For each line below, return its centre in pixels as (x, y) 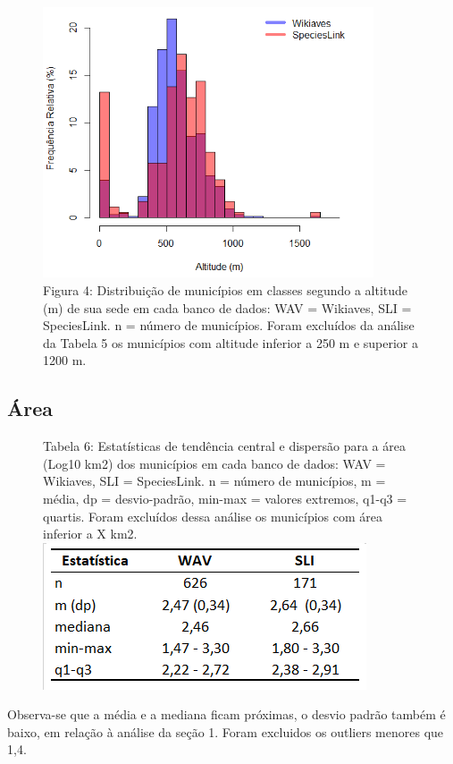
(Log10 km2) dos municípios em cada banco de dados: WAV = (214, 463)
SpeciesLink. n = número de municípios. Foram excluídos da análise (229, 325)
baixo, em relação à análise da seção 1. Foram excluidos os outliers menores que (226, 731)
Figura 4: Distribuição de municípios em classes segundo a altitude (226, 289)
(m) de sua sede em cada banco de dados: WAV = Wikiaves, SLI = (227, 307)
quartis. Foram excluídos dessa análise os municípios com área (213, 516)
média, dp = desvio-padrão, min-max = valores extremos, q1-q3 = (225, 498)
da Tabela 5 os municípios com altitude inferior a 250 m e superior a (231, 342)
